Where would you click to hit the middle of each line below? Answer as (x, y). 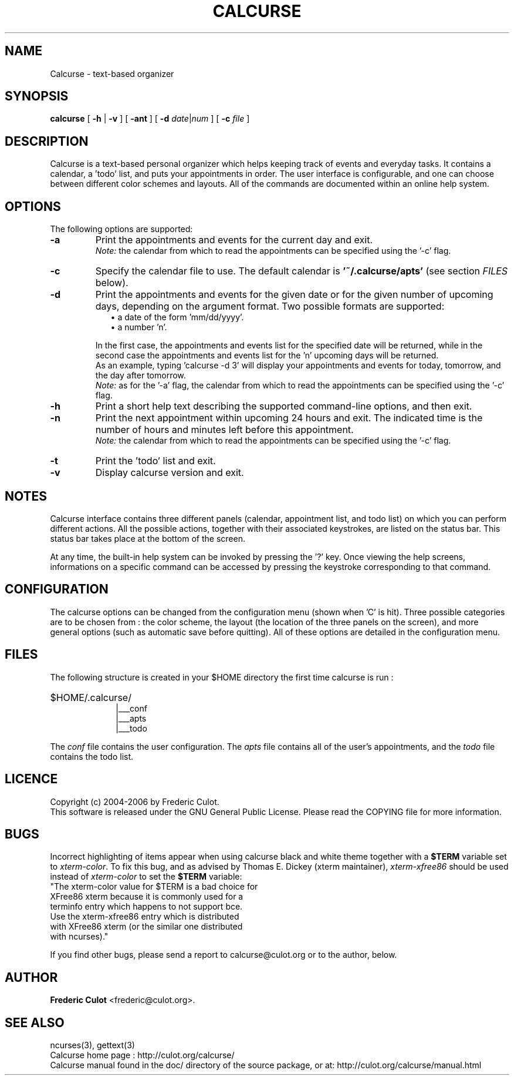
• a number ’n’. (139, 327)
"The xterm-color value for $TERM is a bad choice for (154, 887)
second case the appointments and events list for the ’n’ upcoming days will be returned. (267, 355)
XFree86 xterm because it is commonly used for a (147, 897)
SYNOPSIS (37, 96)
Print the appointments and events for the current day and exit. (234, 240)
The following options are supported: (121, 229)
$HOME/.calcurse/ (91, 697)
